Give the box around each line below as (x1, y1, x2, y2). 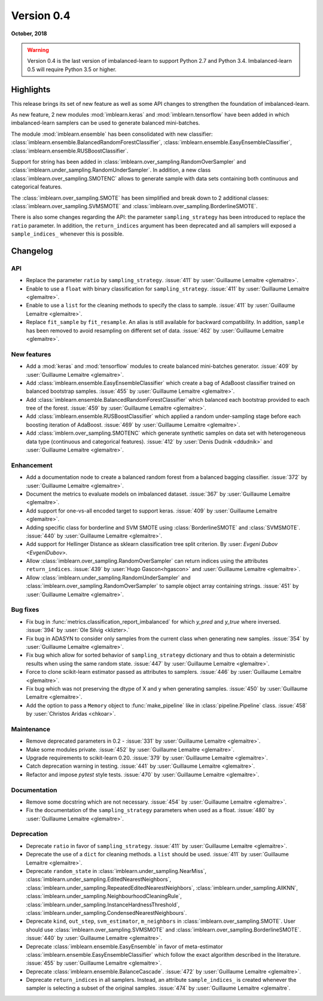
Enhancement (11, 461, 53, 469)
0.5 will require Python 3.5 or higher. (27, 66, 117, 73)
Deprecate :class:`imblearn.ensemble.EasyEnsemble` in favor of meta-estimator (26, 942, 223, 950)
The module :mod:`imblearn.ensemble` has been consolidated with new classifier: (11, 130, 213, 138)
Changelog (11, 246, 53, 256)
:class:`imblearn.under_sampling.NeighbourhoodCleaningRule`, (26, 893, 182, 900)
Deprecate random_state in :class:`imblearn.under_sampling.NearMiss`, (26, 868, 206, 875)
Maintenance (11, 725, 51, 733)
